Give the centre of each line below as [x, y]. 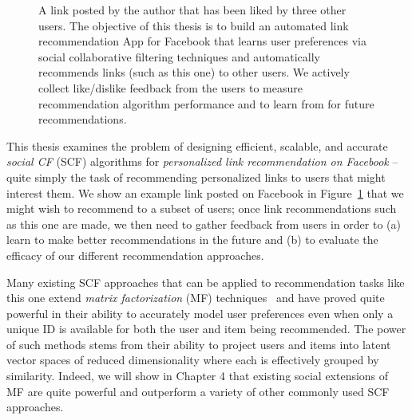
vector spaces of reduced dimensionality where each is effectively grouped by [193, 360]
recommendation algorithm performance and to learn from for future [206, 103]
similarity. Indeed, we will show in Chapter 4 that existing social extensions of [198, 376]
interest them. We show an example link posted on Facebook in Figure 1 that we [205, 192]
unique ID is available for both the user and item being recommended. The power [206, 329]
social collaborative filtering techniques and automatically [179, 56]
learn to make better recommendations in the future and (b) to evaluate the [192, 239]
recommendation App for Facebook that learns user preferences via [202, 41]
